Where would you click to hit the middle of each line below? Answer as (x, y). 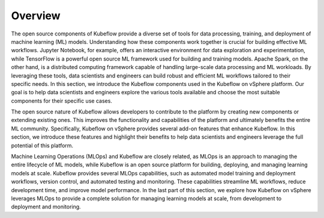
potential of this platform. (42, 145)
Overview (36, 16)
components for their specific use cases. (61, 101)
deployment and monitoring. (46, 207)
